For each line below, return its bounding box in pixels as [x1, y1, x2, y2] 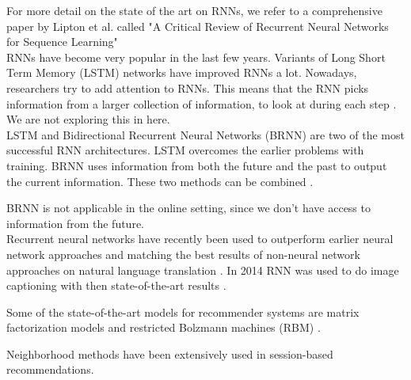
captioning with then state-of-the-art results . [6, 277, 226, 294]
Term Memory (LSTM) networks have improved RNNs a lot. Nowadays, [6, 64, 357, 81]
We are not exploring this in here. [6, 111, 170, 127]
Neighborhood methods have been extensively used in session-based [6, 345, 333, 362]
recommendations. [6, 361, 94, 378]
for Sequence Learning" [6, 33, 118, 50]
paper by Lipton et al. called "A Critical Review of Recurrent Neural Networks [6, 17, 389, 34]
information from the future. [6, 215, 144, 231]
